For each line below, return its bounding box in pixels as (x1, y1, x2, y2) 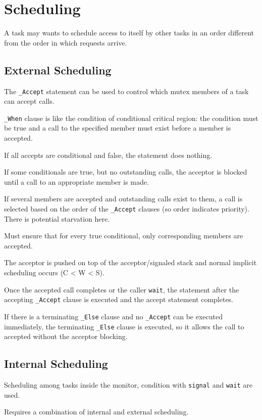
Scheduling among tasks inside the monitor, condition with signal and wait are (4, 380, 252, 390)
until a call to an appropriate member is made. (4, 176, 149, 187)
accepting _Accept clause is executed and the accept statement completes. (4, 294, 234, 305)
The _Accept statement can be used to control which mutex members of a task (4, 86, 249, 96)
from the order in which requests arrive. (4, 37, 127, 48)
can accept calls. (4, 96, 55, 106)
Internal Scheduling (4, 356, 108, 371)
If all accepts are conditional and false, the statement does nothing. (4, 149, 213, 160)
